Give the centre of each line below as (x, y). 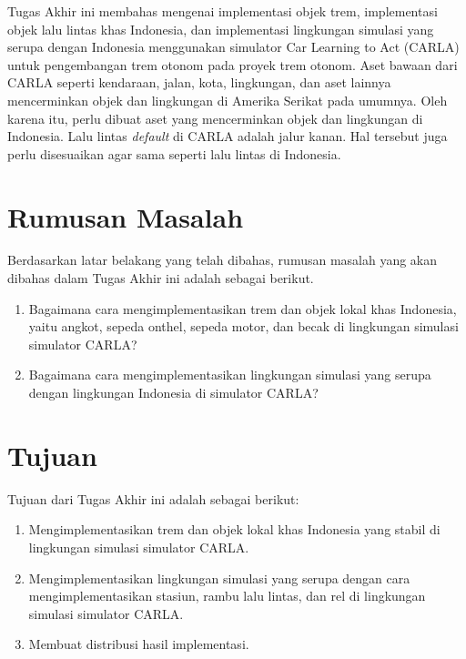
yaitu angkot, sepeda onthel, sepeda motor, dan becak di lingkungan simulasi (243, 326)
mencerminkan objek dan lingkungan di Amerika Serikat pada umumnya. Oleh (228, 100)
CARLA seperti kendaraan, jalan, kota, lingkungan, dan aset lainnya (199, 82)
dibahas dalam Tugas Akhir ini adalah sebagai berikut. (161, 278)
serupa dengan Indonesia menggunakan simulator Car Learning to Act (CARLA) (233, 47)
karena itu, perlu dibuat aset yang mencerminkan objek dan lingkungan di (215, 118)
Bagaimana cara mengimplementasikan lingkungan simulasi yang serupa (230, 375)
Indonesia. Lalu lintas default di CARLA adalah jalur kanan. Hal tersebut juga (228, 136)
